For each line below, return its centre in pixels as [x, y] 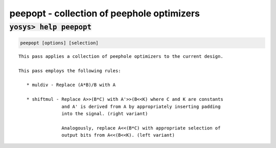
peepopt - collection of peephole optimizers [105, 13]
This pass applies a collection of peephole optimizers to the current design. [121, 56]
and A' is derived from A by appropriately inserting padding [141, 107]
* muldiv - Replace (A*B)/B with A [71, 85]
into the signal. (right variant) [105, 113]
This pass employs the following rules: [70, 71]
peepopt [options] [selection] [60, 43]
